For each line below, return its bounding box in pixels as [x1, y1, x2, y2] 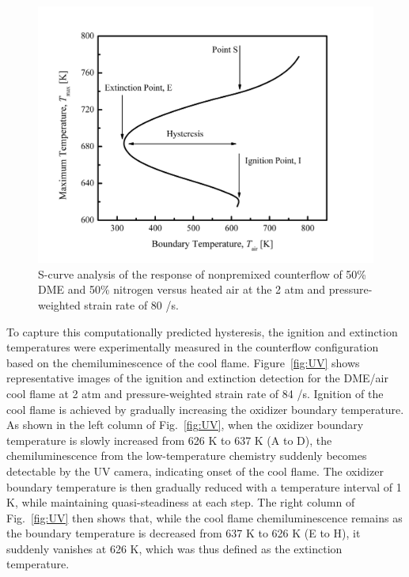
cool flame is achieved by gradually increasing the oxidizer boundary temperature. [6, 400, 404, 417]
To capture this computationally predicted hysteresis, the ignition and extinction [6, 323, 398, 340]
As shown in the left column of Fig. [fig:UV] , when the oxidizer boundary [6, 416, 364, 433]
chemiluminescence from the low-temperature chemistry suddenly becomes [6, 447, 367, 464]
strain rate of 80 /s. [84, 296, 179, 313]
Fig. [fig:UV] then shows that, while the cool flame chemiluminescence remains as [6, 509, 403, 526]
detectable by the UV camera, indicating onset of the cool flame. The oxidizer [6, 462, 384, 479]
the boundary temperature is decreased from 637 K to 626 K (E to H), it [6, 525, 361, 541]
